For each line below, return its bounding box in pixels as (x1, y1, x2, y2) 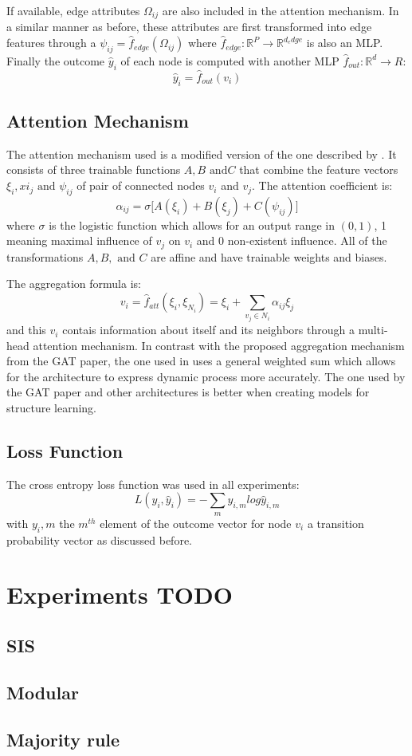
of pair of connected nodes (77, 177, 205, 194)
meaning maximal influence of (6, 232, 152, 249)
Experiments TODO (6, 578, 233, 611)
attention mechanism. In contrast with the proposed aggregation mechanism (33, 337, 405, 353)
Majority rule (6, 726, 120, 751)
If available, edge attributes (6, 2, 140, 18)
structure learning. (6, 400, 96, 416)
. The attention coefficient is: (252, 177, 393, 194)
